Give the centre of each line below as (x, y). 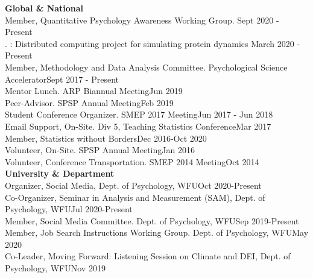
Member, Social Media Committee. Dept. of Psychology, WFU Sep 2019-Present (152, 220)
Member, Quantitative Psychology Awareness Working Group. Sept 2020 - (142, 20)
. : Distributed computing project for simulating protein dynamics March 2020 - (153, 43)
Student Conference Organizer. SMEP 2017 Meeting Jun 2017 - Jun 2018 (139, 114)
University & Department (60, 173)
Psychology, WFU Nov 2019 (55, 268)
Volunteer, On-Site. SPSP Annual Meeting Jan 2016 (100, 150)
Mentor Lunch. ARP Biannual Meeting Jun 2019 (94, 91)
